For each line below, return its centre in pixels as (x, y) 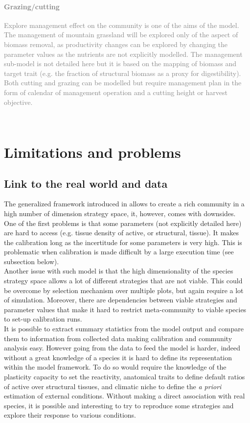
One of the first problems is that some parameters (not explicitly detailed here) (123, 223)
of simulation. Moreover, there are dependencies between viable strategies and (121, 300)
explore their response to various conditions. (70, 415)
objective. (18, 102)
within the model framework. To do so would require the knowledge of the (115, 367)
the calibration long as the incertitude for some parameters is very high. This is (123, 242)
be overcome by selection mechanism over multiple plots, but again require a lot (124, 290)
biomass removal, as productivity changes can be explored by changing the (116, 44)
